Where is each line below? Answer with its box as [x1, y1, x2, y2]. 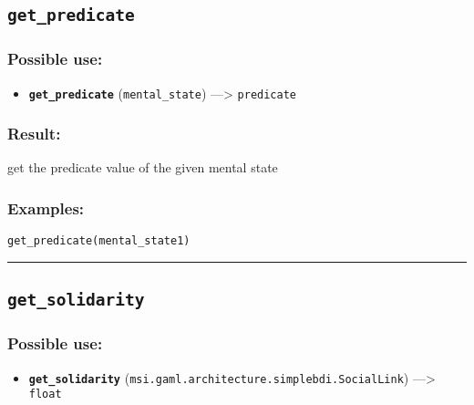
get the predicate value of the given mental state [7, 158, 278, 177]
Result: [7, 122, 61, 145]
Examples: [7, 196, 85, 219]
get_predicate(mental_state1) [7, 234, 191, 248]
